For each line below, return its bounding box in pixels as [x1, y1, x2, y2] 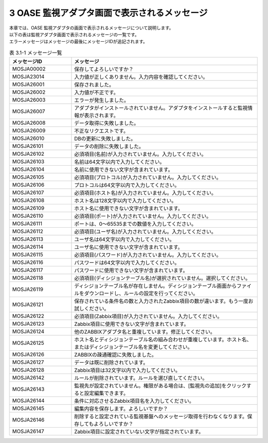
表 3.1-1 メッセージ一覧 [9, 49, 62, 56]
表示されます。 [84, 112, 119, 119]
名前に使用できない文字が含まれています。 [74, 166, 173, 173]
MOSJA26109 [12, 205, 45, 212]
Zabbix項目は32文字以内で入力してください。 [74, 367, 181, 374]
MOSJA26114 [12, 244, 44, 251]
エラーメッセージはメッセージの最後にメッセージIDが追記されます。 [9, 39, 148, 45]
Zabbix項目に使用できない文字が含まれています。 [74, 320, 189, 327]
